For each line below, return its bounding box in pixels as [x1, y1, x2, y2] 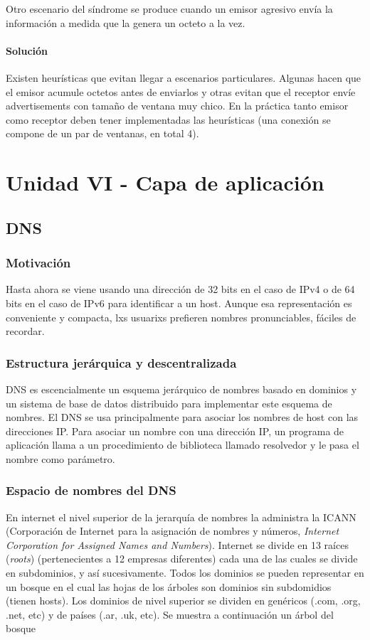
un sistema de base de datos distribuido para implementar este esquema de [6, 395, 332, 410]
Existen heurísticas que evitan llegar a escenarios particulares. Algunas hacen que [6, 70, 361, 85]
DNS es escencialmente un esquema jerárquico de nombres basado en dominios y [6, 381, 357, 396]
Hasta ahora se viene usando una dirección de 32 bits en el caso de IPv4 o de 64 [6, 282, 355, 297]
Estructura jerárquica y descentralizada [6, 353, 237, 371]
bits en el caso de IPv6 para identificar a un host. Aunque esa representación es [6, 295, 352, 310]
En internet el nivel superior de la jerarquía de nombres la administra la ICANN [6, 509, 356, 524]
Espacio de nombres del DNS [6, 481, 176, 499]
